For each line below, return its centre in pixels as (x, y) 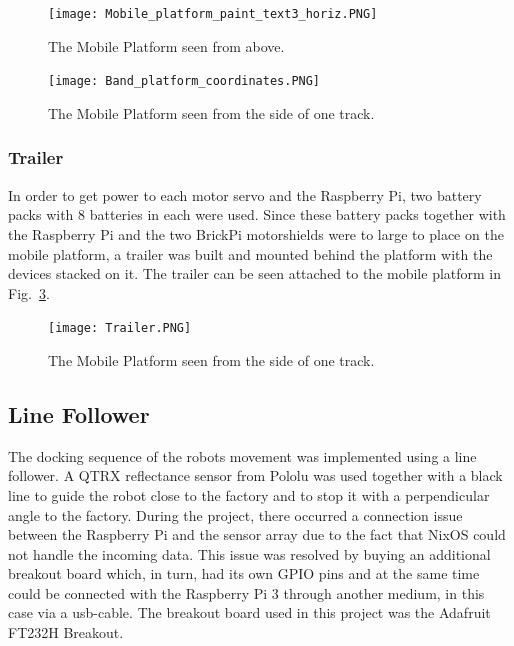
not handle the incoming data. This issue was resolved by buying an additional (249, 553)
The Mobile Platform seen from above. (166, 45)
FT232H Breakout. (66, 632)
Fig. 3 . (29, 292)
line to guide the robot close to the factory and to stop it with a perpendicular (249, 494)
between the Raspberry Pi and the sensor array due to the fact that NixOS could (257, 534)
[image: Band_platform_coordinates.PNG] (184, 81)
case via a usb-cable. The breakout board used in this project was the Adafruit (249, 612)
